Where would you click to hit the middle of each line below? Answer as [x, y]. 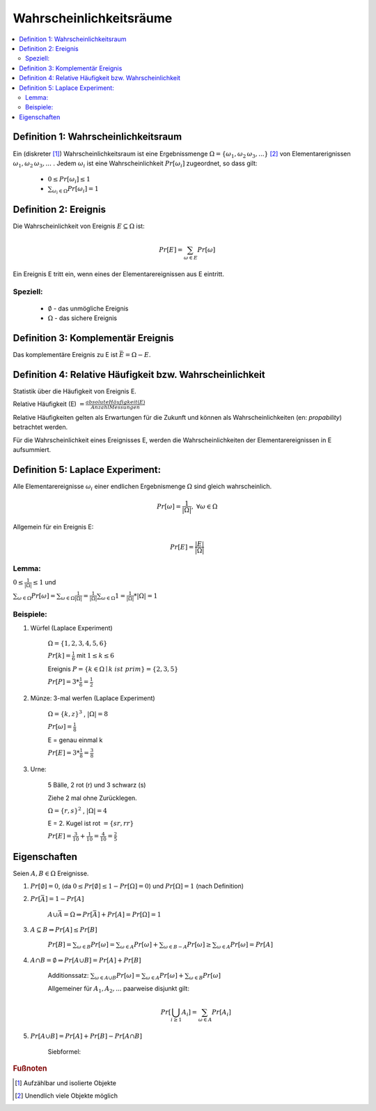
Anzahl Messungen [116, 407]
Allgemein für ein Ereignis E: [53, 527]
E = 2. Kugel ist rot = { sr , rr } [91, 824]
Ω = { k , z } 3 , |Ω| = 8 [78, 713]
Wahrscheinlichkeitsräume [93, 18]
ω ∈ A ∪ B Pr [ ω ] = [117, 976]
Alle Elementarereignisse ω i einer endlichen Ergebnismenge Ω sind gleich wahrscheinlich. [142, 487]
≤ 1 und [44, 582]
